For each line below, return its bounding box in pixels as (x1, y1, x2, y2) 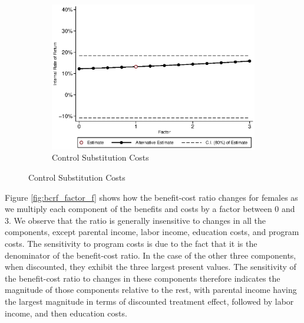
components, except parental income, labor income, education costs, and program (5, 226, 299, 238)
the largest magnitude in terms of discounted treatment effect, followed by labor (5, 295, 294, 308)
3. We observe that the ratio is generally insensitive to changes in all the (5, 214, 266, 226)
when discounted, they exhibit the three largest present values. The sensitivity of (5, 260, 296, 273)
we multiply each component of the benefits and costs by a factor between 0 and (5, 203, 295, 215)
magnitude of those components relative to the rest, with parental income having (5, 283, 297, 296)
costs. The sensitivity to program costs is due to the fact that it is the (5, 237, 257, 250)
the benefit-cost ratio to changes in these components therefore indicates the (5, 272, 280, 284)
